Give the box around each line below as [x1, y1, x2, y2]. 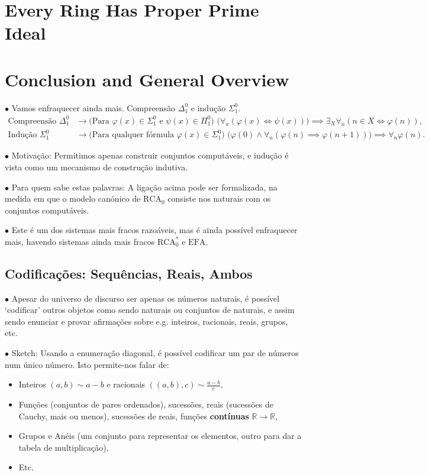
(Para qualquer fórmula [89, 131, 175, 140]
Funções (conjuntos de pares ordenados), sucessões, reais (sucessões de [18, 398, 273, 411]
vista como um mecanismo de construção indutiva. [5, 160, 188, 173]
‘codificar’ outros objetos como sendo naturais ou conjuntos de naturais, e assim [5, 303, 295, 316]
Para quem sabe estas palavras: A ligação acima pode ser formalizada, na [11, 180, 278, 193]
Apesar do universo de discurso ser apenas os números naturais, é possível [11, 292, 280, 304]
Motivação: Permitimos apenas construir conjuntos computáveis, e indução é [11, 149, 289, 161]
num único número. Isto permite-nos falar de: [5, 358, 169, 370]
